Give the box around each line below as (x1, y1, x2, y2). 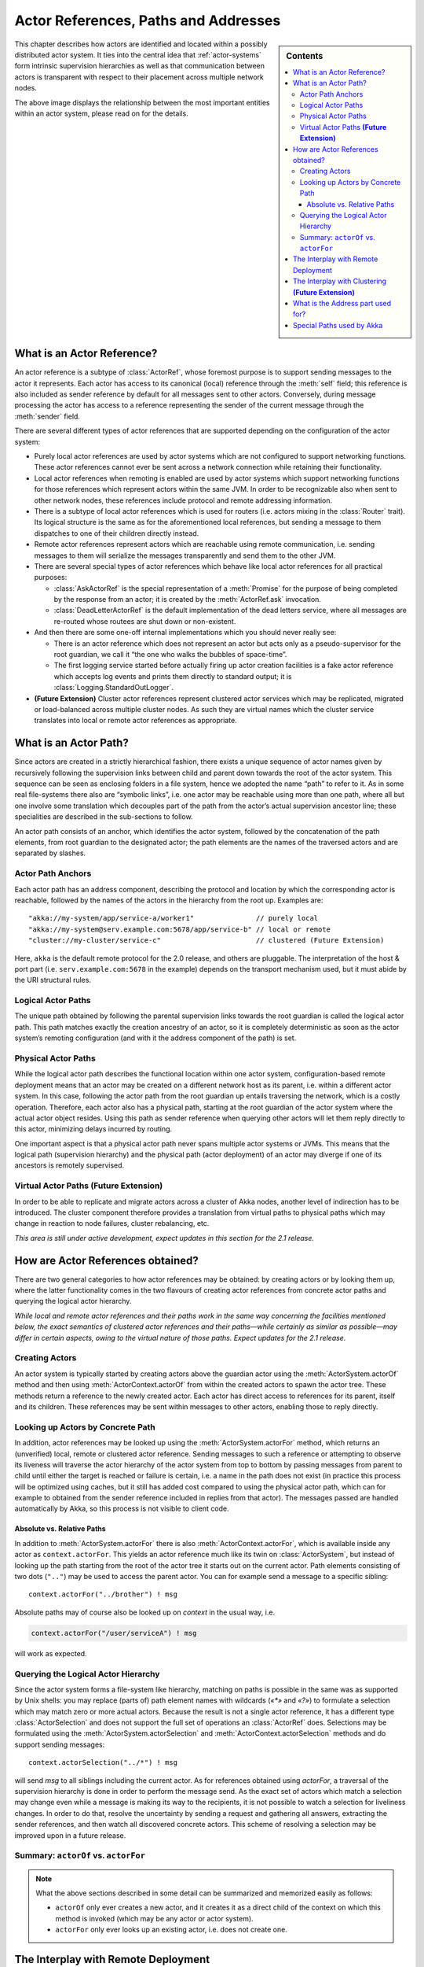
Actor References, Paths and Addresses (14, 12, 281, 29)
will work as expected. (14, 1648, 87, 1658)
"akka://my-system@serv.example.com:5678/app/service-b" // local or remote (28, 924, 331, 934)
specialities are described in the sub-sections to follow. (14, 812, 193, 821)
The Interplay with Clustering (293, 276, 387, 286)
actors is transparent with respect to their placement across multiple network (14, 72, 265, 82)
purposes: (34, 573, 68, 582)
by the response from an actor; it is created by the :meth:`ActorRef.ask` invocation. (53, 595, 322, 604)
